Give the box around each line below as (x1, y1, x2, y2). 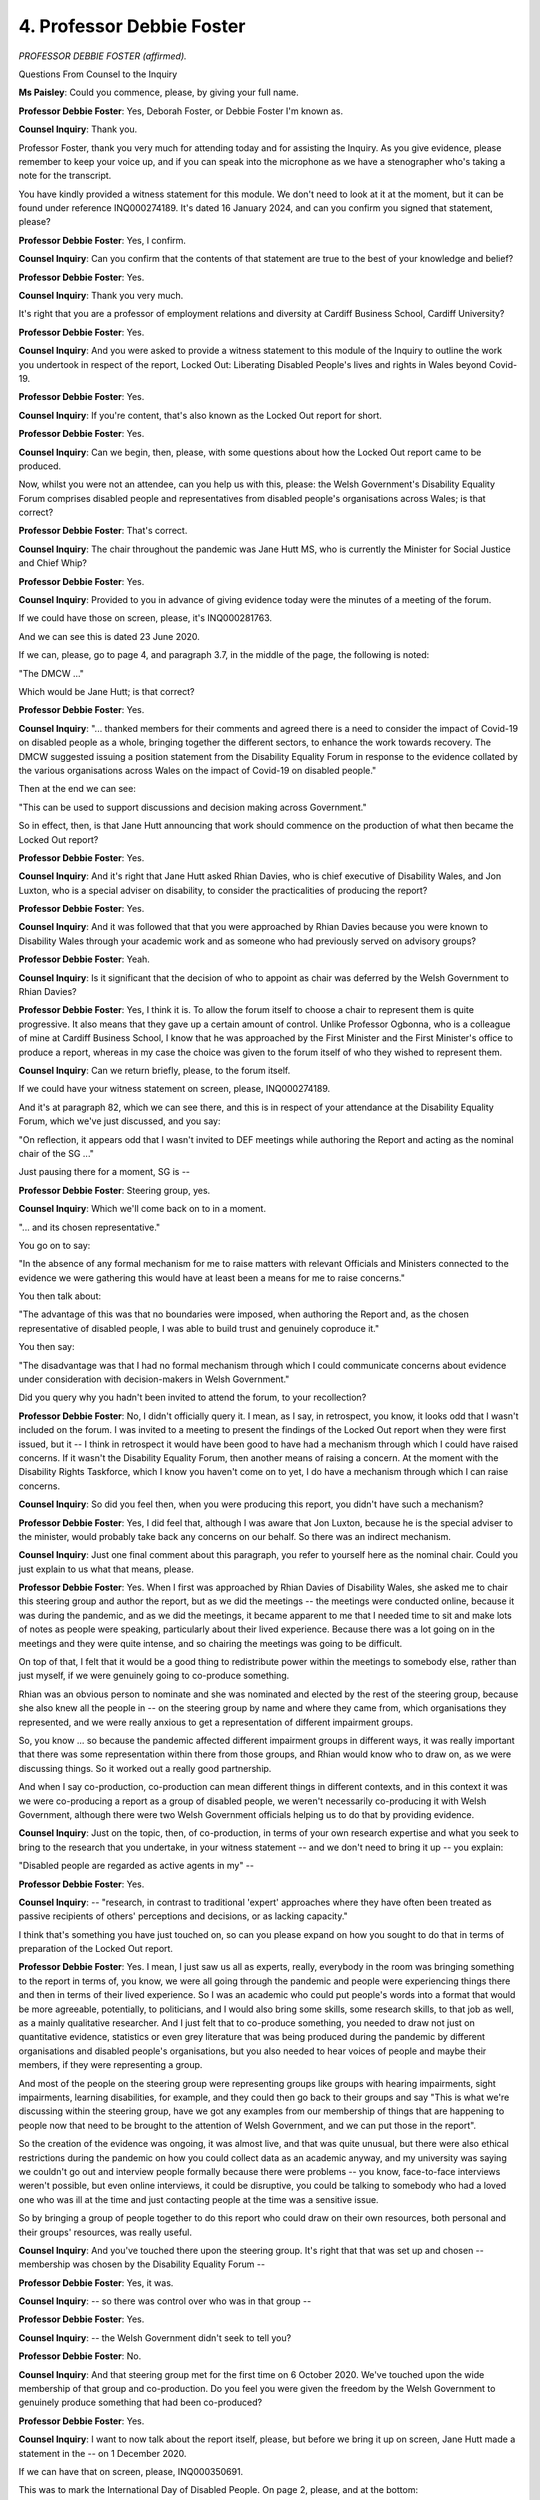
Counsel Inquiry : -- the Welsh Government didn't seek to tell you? (18, 2331, 292, 2344)
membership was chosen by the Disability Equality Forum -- (18, 2258, 265, 2270)
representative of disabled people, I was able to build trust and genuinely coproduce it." (18, 1322, 380, 1334)
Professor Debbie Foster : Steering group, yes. (18, 1184, 211, 1196)
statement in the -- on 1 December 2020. (18, 2447, 187, 2459)
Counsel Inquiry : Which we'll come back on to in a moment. (18, 1203, 267, 1215)
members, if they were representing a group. (18, 2059, 203, 2071)
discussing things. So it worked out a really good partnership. (18, 1762, 272, 1774)
